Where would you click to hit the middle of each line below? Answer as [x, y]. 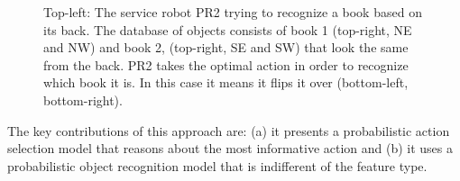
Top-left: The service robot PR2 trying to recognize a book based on [233, 12]
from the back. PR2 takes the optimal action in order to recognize [226, 64]
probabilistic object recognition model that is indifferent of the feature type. [217, 165]
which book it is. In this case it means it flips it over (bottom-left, [226, 82]
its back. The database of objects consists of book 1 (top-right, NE [228, 29]
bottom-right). [83, 100]
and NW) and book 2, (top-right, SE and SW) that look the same [226, 47]
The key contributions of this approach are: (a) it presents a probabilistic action [229, 130]
